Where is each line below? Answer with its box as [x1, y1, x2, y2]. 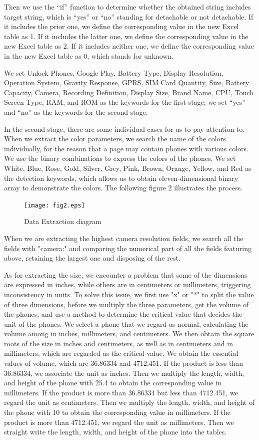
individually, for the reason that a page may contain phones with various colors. [4, 143, 248, 153]
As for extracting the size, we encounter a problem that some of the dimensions [4, 269, 247, 280]
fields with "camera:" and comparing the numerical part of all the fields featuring [4, 243, 252, 253]
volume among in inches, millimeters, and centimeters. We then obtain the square [4, 328, 254, 339]
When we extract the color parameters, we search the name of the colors [4, 133, 226, 144]
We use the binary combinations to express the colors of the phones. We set [4, 153, 236, 163]
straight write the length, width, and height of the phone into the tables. [4, 426, 227, 437]
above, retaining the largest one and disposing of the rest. [4, 253, 180, 263]
